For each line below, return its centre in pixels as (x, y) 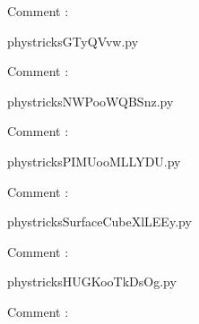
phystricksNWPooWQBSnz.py (91, 101)
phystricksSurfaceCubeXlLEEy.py (99, 222)
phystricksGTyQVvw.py (73, 41)
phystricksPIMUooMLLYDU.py (94, 161)
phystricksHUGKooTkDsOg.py (92, 281)
